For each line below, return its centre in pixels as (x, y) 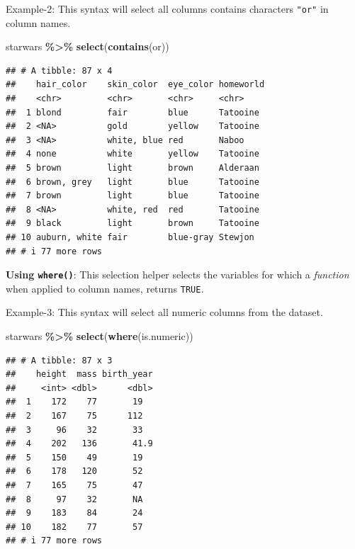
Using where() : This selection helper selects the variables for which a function (177, 274)
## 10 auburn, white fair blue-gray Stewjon (130, 237)
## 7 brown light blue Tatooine (133, 196)
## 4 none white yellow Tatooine (133, 154)
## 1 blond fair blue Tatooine (133, 112)
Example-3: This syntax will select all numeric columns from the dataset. (164, 312)
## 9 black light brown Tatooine (133, 223)
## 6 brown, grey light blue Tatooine (133, 182)
